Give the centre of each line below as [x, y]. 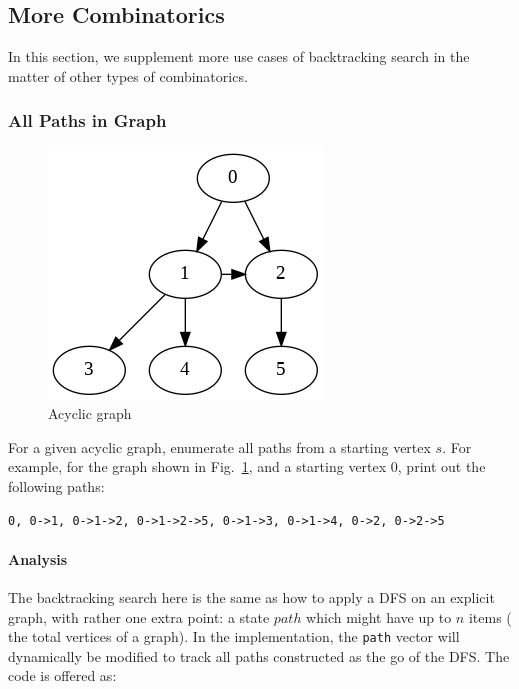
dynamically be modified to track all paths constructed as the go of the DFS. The [259, 655]
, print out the [441, 466]
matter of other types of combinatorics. [128, 75]
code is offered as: [62, 675]
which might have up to [379, 616]
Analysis [38, 558]
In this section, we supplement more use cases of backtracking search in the [239, 56]
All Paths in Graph [87, 120]
